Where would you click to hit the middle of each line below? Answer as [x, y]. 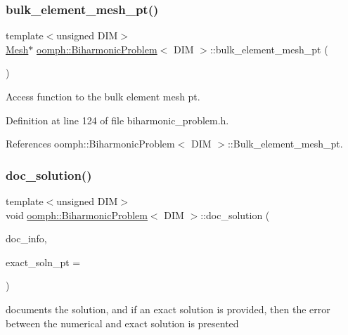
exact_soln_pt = [43, 262]
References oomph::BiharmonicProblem [90, 144]
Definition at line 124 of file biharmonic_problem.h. [117, 120]
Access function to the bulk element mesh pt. [103, 96]
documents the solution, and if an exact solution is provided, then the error [168, 309]
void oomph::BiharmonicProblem [77, 215]
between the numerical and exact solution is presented [122, 323]
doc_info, [26, 238]
